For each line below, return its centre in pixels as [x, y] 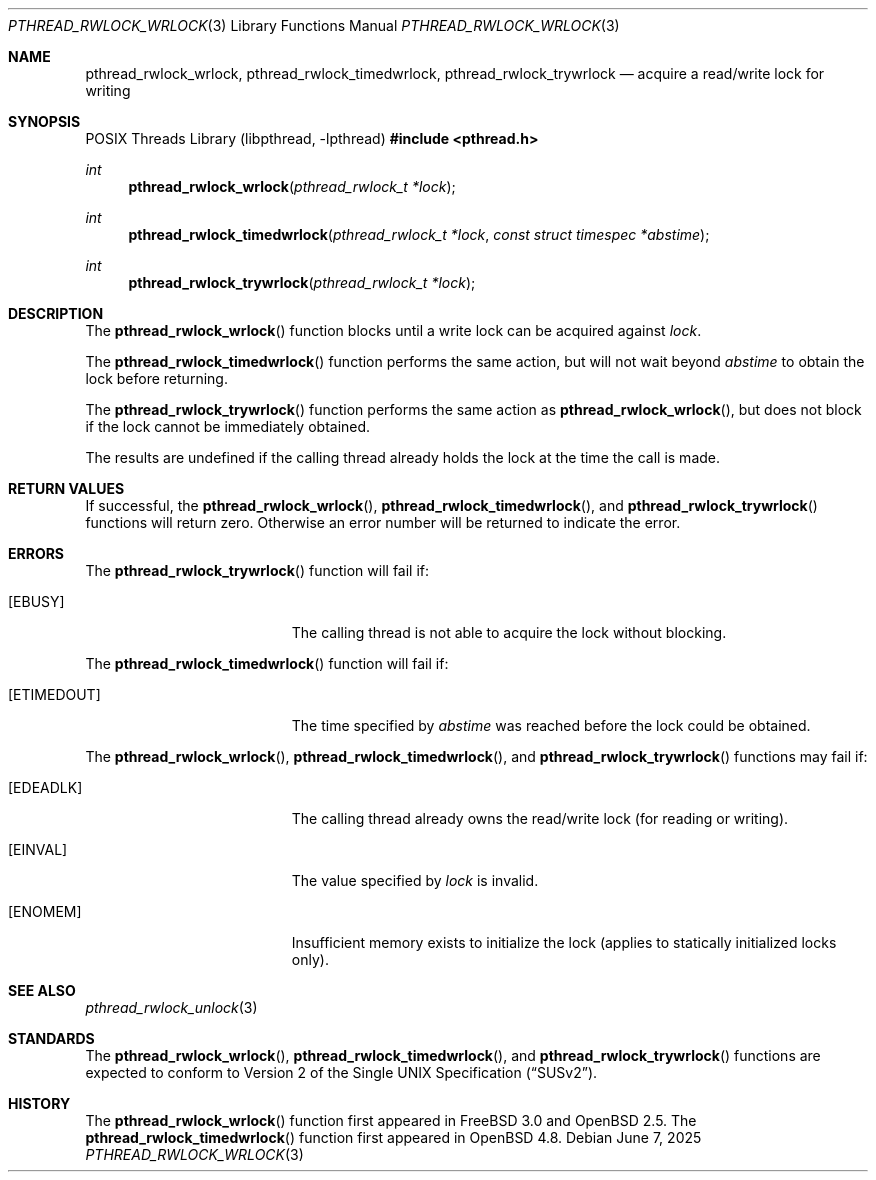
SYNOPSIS [44, 121]
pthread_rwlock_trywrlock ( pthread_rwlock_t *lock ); [302, 282]
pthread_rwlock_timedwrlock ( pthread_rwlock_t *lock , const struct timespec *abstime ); [419, 234]
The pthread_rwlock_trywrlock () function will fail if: [257, 570]
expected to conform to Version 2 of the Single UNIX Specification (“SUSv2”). [341, 1072]
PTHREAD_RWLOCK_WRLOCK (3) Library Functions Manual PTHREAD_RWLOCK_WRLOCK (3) [314, 25]
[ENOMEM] [45, 911]
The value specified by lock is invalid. [415, 880]
